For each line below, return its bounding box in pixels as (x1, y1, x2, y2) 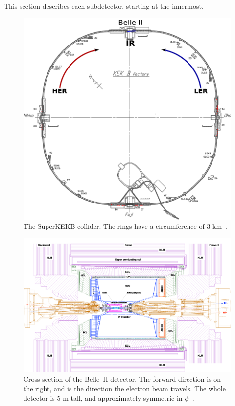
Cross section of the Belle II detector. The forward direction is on (23, 374, 221, 384)
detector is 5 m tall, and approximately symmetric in (23, 393, 183, 403)
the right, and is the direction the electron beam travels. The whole (23, 383, 226, 393)
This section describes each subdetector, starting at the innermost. (4, 1, 204, 11)
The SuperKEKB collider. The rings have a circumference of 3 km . (23, 221, 227, 231)
